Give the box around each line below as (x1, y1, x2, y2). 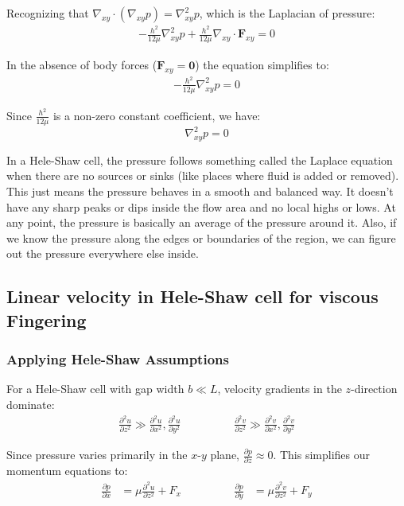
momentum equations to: (6, 462, 128, 479)
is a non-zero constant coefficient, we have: (52, 107, 261, 123)
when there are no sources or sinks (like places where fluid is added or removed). (6, 167, 399, 184)
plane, (210, 446, 239, 463)
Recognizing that (6, 5, 89, 21)
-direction (351, 380, 398, 397)
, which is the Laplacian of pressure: (199, 5, 375, 21)
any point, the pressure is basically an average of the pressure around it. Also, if (6, 214, 397, 231)
